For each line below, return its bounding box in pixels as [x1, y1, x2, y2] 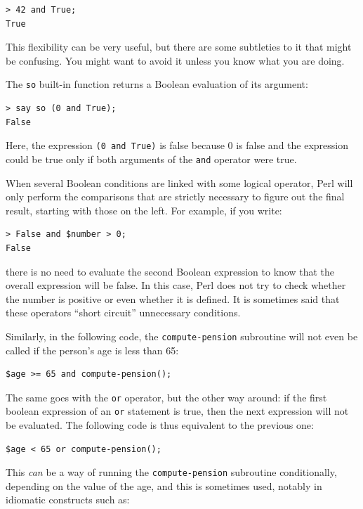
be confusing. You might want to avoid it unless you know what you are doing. [6, 53, 345, 67]
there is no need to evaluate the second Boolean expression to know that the [6, 264, 334, 278]
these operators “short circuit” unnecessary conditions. [6, 305, 241, 320]
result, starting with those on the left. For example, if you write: [6, 202, 282, 217]
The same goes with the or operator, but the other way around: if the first [6, 389, 327, 404]
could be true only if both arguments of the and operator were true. [6, 151, 297, 166]
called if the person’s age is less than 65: [6, 342, 179, 357]
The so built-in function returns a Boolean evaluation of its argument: [6, 77, 308, 91]
